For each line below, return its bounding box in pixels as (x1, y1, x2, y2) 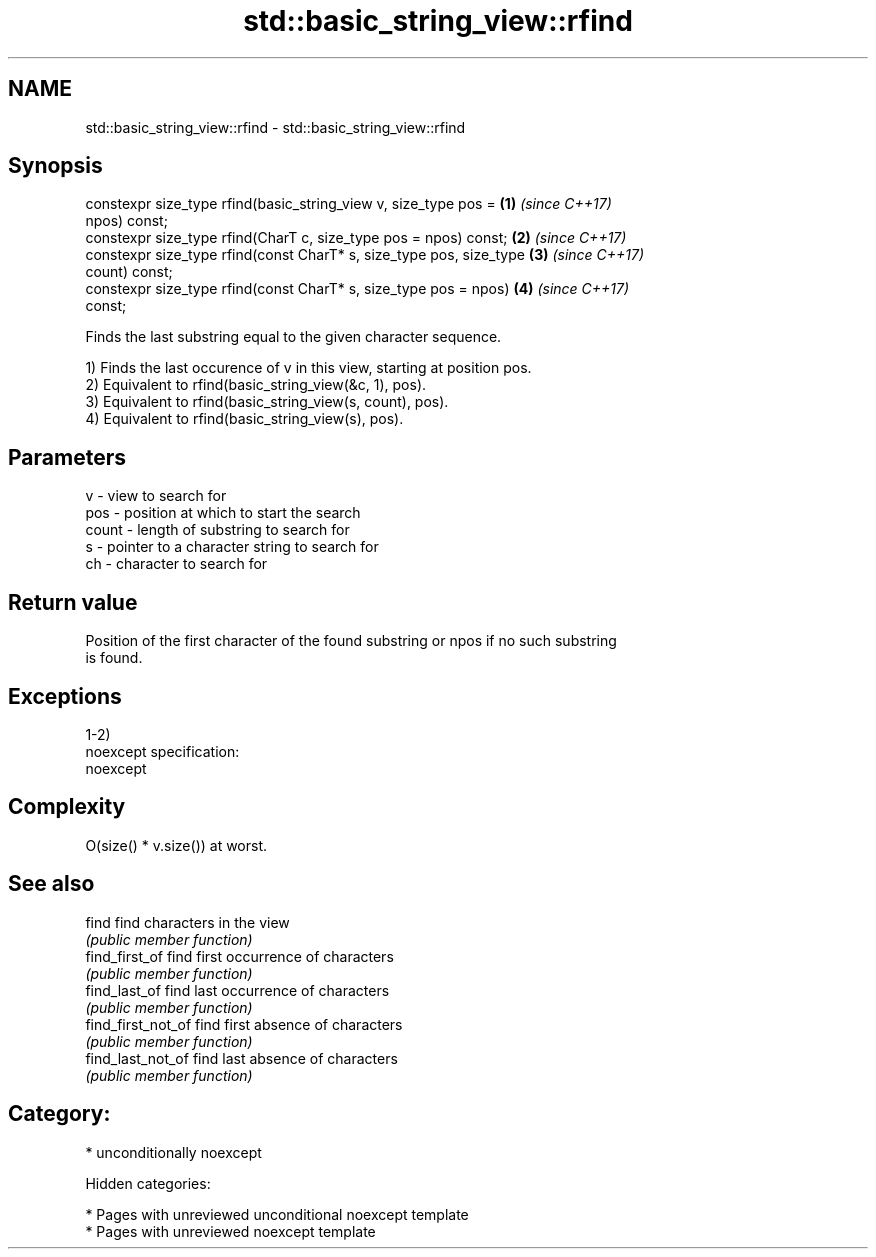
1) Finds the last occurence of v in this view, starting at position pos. (85, 359, 532, 377)
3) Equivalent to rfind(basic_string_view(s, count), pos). (85, 393, 449, 411)
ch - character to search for (85, 555, 268, 573)
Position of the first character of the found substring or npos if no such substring (85, 632, 617, 650)
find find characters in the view (85, 913, 290, 931)
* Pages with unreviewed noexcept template (85, 1222, 376, 1240)
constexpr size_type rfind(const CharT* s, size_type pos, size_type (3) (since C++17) (85, 246, 645, 264)
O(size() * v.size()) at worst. (85, 836, 268, 854)
